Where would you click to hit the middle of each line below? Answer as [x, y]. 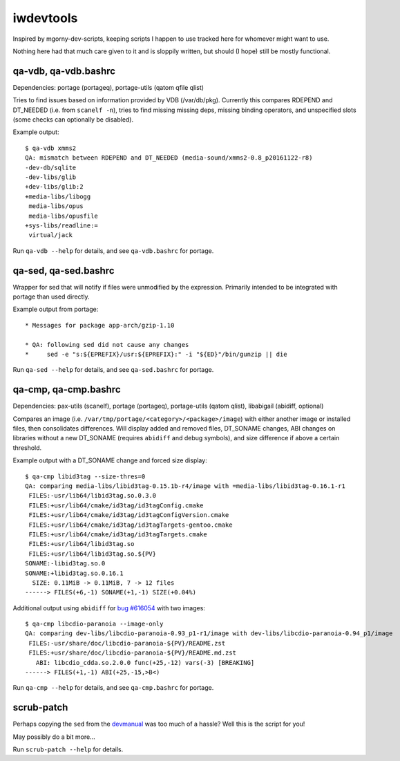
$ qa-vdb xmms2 [51, 148]
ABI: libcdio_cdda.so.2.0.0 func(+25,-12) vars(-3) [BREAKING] [145, 663]
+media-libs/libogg [58, 196]
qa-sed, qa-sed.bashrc [64, 271]
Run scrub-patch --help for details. [68, 749]
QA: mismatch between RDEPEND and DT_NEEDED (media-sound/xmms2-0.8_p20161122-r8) [169, 158]
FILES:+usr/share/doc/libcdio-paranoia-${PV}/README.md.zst [132, 653]
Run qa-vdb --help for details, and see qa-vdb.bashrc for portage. [113, 251]
